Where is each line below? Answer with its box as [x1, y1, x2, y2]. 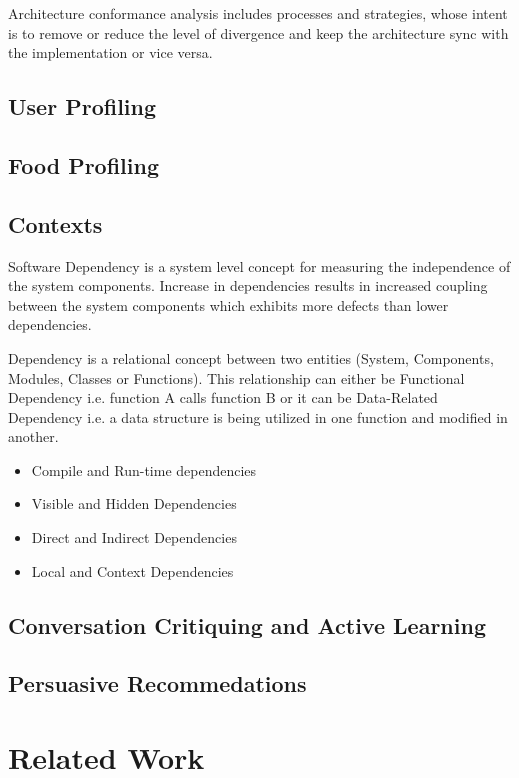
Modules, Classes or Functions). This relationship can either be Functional [8, 367, 465, 388]
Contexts [8, 208, 103, 239]
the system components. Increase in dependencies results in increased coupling [8, 275, 488, 296]
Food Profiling [8, 149, 159, 180]
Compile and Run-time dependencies [31, 459, 257, 480]
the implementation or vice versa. [8, 42, 213, 63]
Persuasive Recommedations [8, 668, 307, 699]
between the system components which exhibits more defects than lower [8, 294, 449, 315]
